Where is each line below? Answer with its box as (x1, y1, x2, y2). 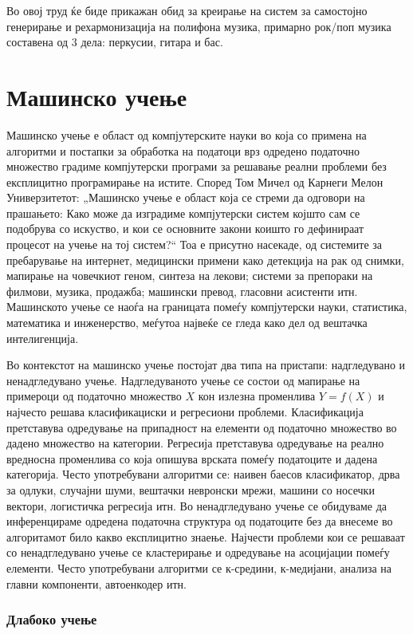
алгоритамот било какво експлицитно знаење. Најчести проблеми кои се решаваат (6, 528, 405, 545)
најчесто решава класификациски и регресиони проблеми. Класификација (6, 404, 364, 419)
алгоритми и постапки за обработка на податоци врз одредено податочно (6, 142, 360, 159)
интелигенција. (6, 329, 79, 346)
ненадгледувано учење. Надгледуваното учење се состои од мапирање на (6, 372, 360, 388)
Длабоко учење (6, 609, 97, 629)
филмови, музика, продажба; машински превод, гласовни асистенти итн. (6, 282, 358, 299)
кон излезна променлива (198, 388, 316, 404)
